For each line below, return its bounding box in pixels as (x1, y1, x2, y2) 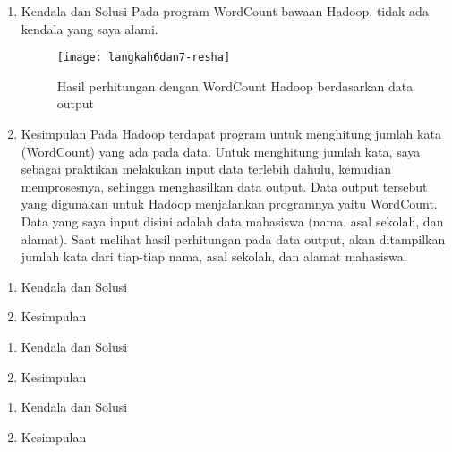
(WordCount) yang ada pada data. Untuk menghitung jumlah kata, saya (21, 141, 421, 160)
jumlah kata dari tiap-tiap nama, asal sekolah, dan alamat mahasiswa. (21, 247, 407, 266)
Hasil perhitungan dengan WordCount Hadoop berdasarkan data (56, 76, 414, 95)
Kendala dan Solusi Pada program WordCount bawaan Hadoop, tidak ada (21, 2, 429, 20)
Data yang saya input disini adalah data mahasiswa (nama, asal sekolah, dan (21, 212, 444, 230)
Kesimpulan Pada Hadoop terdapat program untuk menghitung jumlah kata (21, 124, 441, 143)
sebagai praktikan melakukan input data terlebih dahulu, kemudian (21, 159, 392, 178)
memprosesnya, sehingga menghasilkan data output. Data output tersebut (21, 176, 428, 195)
